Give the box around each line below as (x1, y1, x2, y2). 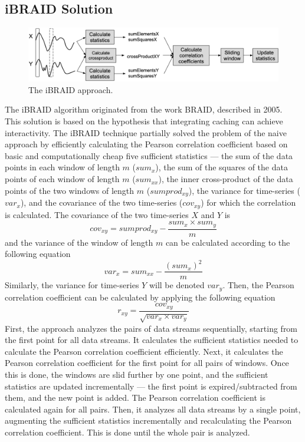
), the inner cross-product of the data (158, 173, 293, 185)
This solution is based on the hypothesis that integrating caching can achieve (5, 115, 283, 127)
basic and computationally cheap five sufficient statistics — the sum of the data (5, 149, 293, 161)
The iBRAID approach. (28, 83, 113, 95)
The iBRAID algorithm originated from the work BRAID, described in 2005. (5, 103, 283, 116)
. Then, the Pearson (222, 279, 294, 291)
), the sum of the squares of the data (155, 161, 288, 173)
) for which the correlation (201, 196, 296, 209)
